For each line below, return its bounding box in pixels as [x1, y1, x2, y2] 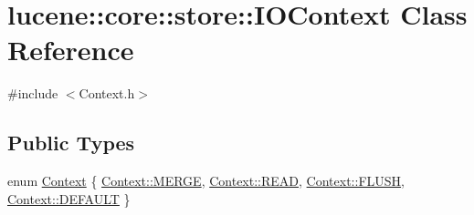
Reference [7, 31, 134, 68]
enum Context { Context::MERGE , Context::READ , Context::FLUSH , [7, 171, 405, 190]
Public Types [7, 128, 135, 157]
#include [7, 84, 58, 103]
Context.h [79, 84, 135, 103]
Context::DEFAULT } [7, 189, 131, 208]
